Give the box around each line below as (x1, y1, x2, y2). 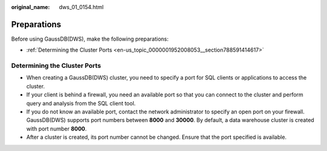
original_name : (11, 4, 50, 10)
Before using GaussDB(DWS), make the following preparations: (11, 35, 169, 42)
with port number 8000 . (26, 125, 87, 132)
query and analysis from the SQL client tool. (26, 99, 136, 107)
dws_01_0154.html (59, 4, 104, 10)
